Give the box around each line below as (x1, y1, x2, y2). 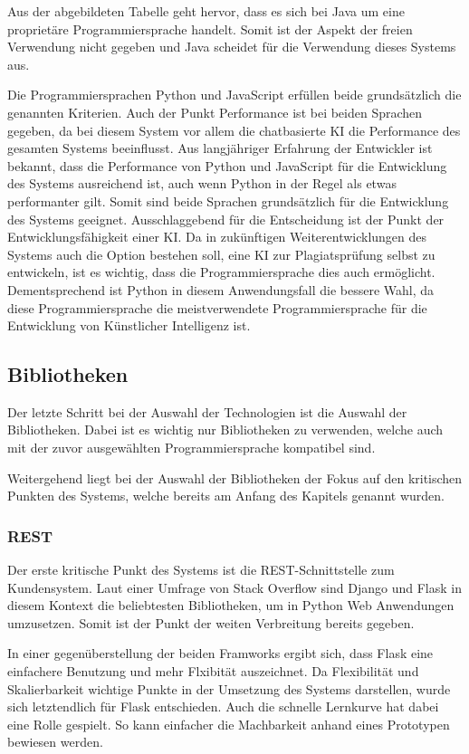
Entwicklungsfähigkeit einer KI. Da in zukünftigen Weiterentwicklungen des (7, 227, 427, 246)
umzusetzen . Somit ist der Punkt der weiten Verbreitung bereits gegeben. (7, 613, 415, 632)
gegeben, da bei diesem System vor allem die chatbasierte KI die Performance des (7, 120, 461, 139)
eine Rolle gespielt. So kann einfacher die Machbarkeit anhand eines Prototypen (7, 714, 450, 733)
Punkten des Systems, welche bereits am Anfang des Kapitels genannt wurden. (7, 486, 445, 505)
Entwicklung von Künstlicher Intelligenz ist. (7, 316, 251, 335)
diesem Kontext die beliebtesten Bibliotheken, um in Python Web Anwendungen (7, 596, 455, 615)
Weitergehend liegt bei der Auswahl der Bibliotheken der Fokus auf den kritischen (7, 468, 463, 487)
